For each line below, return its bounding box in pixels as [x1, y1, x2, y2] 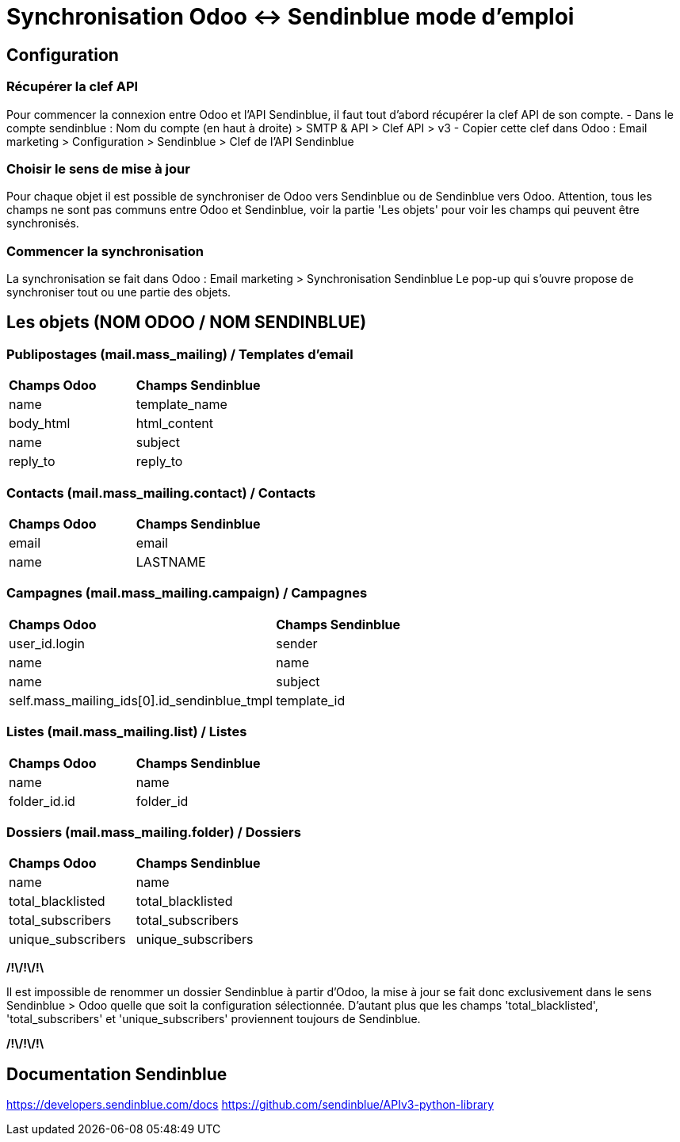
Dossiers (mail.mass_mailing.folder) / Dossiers [6, 823, 301, 840]
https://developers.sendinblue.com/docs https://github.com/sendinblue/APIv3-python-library [6, 1098, 495, 1112]
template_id [276, 692, 346, 708]
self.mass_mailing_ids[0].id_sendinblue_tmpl [9, 692, 273, 708]
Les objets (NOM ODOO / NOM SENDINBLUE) [6, 312, 367, 333]
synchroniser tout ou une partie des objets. [6, 285, 231, 300]
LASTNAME [136, 554, 206, 571]
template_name [136, 396, 227, 413]
